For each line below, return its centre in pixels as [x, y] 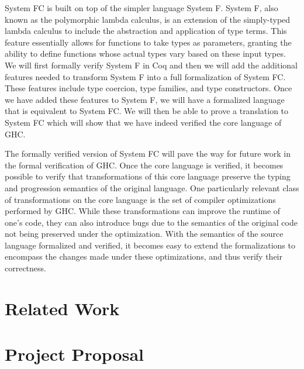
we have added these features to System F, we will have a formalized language [145, 99]
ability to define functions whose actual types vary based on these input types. [145, 54]
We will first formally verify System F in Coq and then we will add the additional [151, 65]
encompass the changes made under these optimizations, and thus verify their [144, 256]
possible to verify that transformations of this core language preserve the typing [148, 176]
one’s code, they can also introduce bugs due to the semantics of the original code [151, 222]
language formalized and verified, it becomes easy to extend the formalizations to [150, 245]
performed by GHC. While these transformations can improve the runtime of [143, 211]
